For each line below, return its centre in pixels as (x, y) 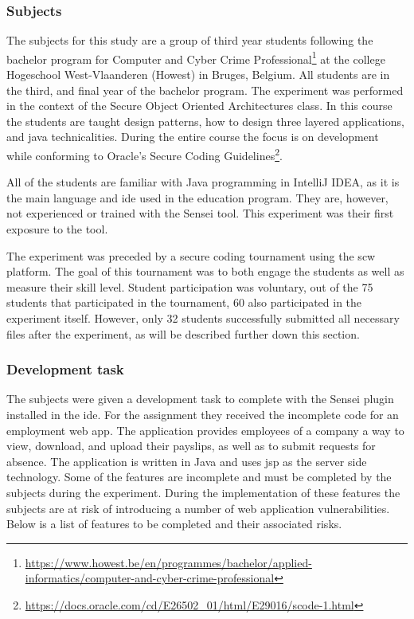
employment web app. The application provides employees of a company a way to (205, 430)
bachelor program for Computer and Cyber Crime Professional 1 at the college (196, 57)
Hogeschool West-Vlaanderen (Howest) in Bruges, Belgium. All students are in (198, 74)
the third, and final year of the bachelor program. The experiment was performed (205, 90)
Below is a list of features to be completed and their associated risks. (174, 524)
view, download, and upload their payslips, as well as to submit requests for (191, 446)
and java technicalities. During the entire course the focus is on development (193, 137)
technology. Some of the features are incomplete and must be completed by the (199, 477)
